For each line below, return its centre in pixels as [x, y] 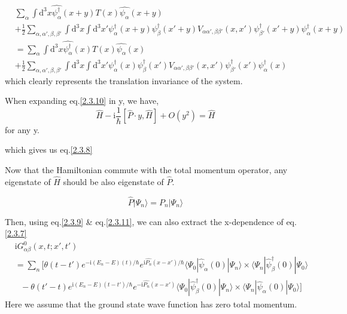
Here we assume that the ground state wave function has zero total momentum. [151, 304]
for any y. [22, 129]
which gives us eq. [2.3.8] [49, 150]
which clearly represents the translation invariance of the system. [124, 80]
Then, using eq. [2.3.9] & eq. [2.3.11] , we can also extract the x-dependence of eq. [151, 221]
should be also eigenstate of [113, 181]
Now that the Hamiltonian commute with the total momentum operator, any [146, 170]
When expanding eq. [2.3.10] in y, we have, [82, 101]
